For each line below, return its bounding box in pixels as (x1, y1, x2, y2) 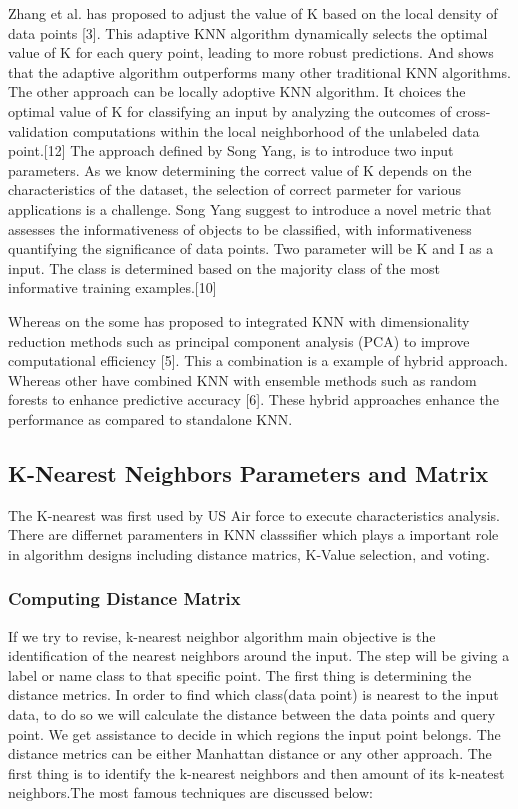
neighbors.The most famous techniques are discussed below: (8, 782, 373, 803)
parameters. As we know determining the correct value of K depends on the (8, 159, 472, 180)
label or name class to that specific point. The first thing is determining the (8, 664, 472, 685)
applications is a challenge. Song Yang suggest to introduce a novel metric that (8, 198, 492, 219)
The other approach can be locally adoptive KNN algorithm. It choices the (8, 81, 466, 102)
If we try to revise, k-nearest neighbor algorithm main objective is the (8, 625, 436, 646)
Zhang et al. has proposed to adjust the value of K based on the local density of (8, 3, 498, 23)
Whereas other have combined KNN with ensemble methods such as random (8, 369, 477, 390)
